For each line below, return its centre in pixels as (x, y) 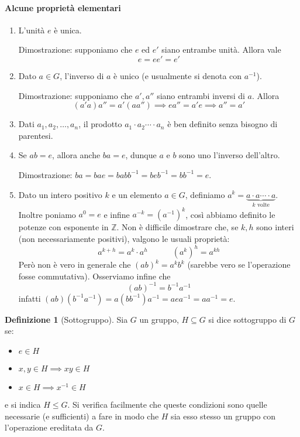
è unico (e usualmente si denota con (178, 75)
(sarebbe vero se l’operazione (239, 264)
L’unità (32, 30)
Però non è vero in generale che (75, 264)
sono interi (275, 227)
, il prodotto (100, 124)
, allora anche (76, 155)
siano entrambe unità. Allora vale (221, 49)
